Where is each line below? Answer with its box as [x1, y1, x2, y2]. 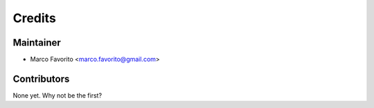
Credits [12, 10, 57, 26]
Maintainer [12, 37, 62, 48]
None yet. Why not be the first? [12, 91, 103, 100]
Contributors [12, 73, 70, 84]
